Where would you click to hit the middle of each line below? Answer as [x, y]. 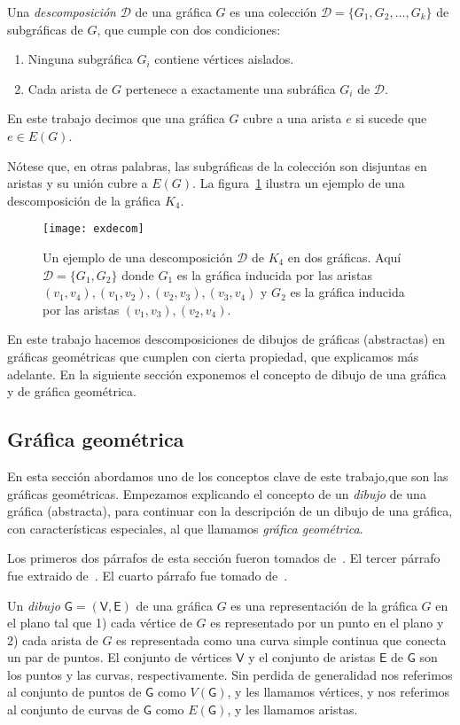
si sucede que [391, 118]
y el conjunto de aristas [312, 657]
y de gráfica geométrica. [72, 391]
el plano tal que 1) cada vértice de [100, 623]
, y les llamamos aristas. [292, 709]
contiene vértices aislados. [224, 59]
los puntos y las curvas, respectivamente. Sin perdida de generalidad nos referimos [230, 674]
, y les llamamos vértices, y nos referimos [339, 692]
